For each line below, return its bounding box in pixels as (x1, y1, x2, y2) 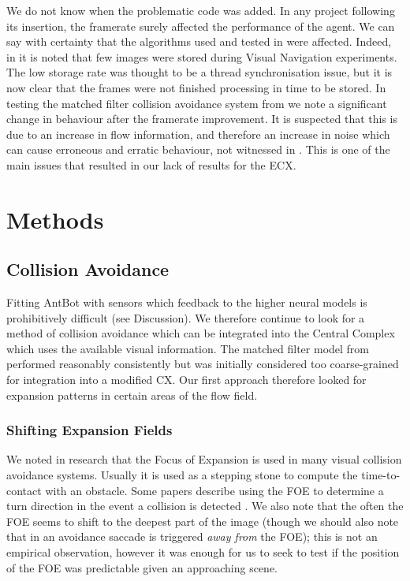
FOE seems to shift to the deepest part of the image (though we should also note (6, 512, 399, 529)
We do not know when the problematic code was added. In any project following (6, 2, 395, 18)
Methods (6, 203, 104, 235)
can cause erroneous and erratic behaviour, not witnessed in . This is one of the (6, 141, 390, 158)
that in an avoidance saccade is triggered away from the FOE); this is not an (6, 528, 378, 545)
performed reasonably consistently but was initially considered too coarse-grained (6, 356, 399, 372)
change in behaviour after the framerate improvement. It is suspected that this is (6, 110, 398, 127)
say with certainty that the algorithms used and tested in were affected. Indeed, (6, 33, 392, 50)
